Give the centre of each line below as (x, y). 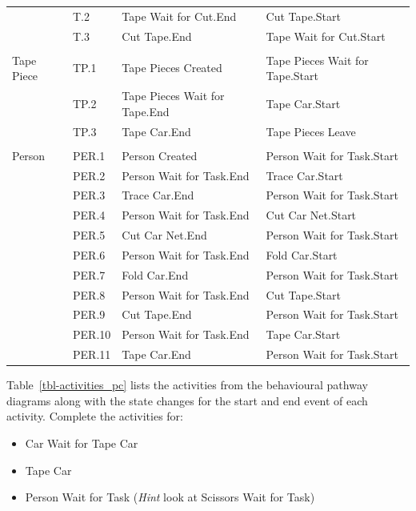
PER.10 (92, 334)
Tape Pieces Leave (311, 131)
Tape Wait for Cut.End (179, 16)
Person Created (160, 155)
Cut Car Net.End (164, 235)
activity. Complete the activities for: (95, 416)
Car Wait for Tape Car (82, 443)
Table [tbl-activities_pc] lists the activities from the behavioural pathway (187, 385)
